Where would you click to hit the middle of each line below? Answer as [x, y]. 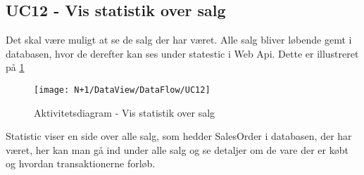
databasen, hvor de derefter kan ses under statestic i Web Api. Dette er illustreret [182, 53]
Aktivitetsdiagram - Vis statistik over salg [125, 112]
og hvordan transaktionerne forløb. [81, 163]
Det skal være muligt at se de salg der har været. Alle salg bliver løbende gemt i [179, 40]
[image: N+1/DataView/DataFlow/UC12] [122, 90]
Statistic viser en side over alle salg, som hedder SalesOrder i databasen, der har [179, 136]
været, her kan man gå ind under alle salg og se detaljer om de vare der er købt [177, 149]
